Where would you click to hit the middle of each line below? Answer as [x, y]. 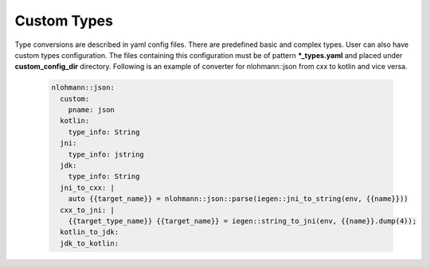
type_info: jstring [106, 154]
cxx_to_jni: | [88, 210]
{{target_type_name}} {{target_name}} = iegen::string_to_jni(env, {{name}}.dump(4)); [242, 221]
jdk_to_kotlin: [90, 243]
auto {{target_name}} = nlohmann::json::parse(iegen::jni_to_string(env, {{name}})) [238, 199]
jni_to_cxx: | [88, 188]
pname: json [92, 110]
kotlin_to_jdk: [90, 232]
